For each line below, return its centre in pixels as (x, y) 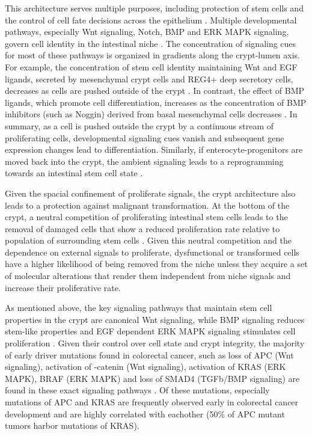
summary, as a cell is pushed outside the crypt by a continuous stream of (139, 125)
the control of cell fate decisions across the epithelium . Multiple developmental (151, 20)
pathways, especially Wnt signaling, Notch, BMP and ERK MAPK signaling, (147, 32)
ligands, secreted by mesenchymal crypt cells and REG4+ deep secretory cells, (149, 78)
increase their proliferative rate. (63, 287)
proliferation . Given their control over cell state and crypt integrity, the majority (155, 343)
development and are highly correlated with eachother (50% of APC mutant (145, 413)
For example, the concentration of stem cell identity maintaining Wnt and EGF (151, 66)
